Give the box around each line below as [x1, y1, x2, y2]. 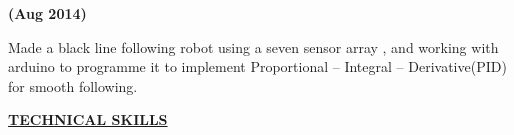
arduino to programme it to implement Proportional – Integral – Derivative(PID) [8, 56, 507, 77]
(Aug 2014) [8, 3, 87, 23]
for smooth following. [8, 75, 138, 96]
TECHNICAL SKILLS [8, 109, 168, 130]
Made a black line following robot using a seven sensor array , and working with [8, 36, 499, 57]
